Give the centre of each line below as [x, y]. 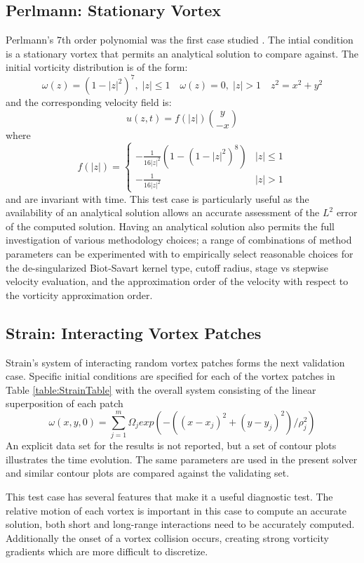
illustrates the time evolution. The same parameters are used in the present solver [182, 459]
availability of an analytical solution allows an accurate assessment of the [163, 212]
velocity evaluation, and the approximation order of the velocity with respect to [177, 281]
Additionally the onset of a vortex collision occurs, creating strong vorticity [167, 537]
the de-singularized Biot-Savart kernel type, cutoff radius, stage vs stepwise [167, 267]
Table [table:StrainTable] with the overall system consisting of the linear [161, 389]
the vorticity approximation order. [79, 294]
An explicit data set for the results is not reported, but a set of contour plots [171, 445]
